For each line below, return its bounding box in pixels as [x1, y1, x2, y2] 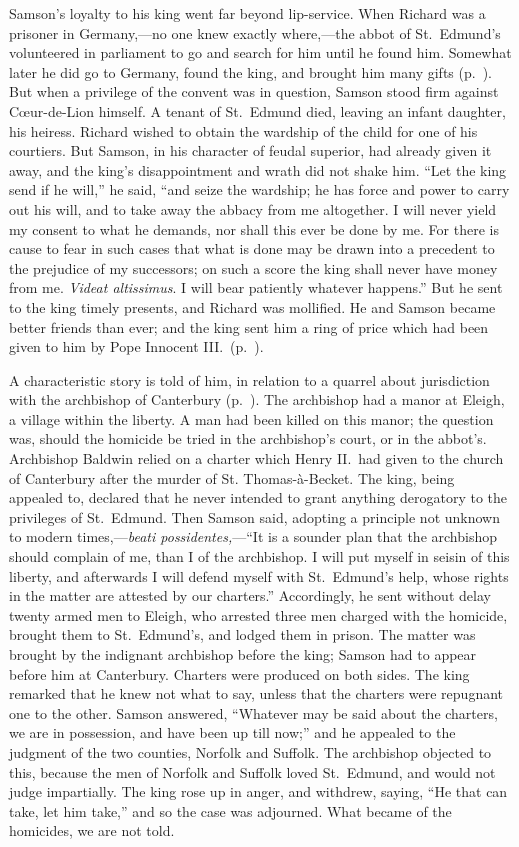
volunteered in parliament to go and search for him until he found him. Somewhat [9, 42, 512, 63]
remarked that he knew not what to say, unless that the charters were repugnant [9, 683, 504, 704]
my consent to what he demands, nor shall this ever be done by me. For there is [9, 218, 499, 239]
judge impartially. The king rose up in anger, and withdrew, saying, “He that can [9, 781, 508, 802]
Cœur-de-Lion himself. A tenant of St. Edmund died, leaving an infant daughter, [9, 100, 506, 121]
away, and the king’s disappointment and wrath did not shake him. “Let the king [9, 159, 507, 180]
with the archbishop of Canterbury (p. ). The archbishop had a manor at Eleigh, [9, 389, 505, 410]
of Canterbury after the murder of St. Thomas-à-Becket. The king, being [9, 467, 455, 488]
